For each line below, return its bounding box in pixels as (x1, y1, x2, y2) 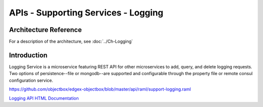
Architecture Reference (9, 26, 82, 34)
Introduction (9, 51, 48, 59)
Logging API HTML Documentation (9, 95, 79, 101)
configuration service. (9, 77, 54, 83)
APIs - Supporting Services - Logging (9, 7, 164, 18)
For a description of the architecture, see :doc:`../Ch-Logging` (9, 39, 133, 45)
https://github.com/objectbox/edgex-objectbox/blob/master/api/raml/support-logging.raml (9, 86, 191, 92)
